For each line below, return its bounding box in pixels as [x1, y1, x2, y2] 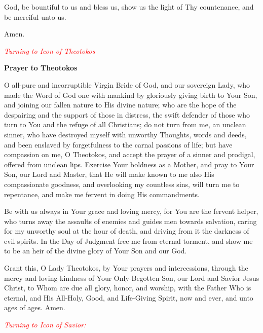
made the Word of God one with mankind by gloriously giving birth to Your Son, [4, 89, 257, 100]
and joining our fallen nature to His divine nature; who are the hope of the [4, 99, 237, 110]
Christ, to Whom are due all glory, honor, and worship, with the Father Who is [4, 282, 251, 293]
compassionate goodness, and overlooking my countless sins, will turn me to [4, 178, 240, 189]
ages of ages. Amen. [4, 302, 65, 313]
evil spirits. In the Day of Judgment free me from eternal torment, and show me [4, 235, 253, 246]
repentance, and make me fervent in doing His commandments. [4, 189, 200, 199]
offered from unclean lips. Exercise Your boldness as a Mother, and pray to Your [4, 159, 254, 169]
